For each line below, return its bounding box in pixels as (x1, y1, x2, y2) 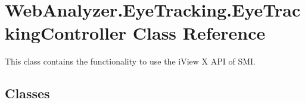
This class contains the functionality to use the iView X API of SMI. (5, 55, 256, 67)
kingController (5, 21, 127, 45)
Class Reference (132, 21, 266, 45)
